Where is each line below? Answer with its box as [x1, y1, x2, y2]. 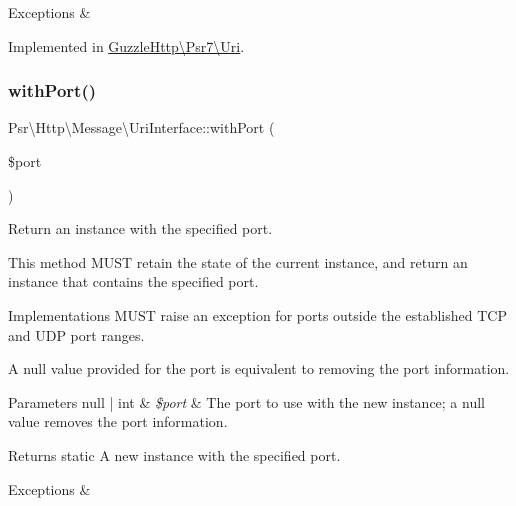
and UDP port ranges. [8, 324, 145, 345]
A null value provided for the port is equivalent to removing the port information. [8, 358, 510, 379]
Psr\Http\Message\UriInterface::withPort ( [8, 117, 275, 138]
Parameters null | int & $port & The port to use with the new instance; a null [8, 391, 485, 412]
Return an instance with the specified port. [8, 218, 273, 239]
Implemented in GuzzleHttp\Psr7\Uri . [8, 35, 245, 56]
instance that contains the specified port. [8, 271, 259, 292]
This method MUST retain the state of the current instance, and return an [8, 251, 468, 272]
